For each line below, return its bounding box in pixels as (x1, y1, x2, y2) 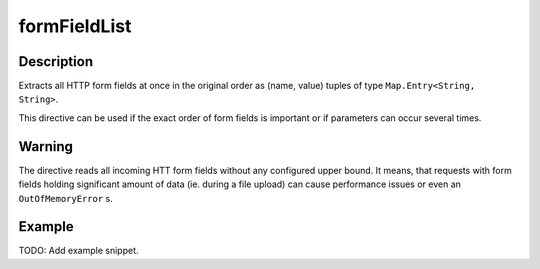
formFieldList (18, 15, 132, 37)
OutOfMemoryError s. (18, 192, 114, 204)
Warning (18, 138, 74, 155)
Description (18, 53, 94, 70)
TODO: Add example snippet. (18, 245, 139, 257)
